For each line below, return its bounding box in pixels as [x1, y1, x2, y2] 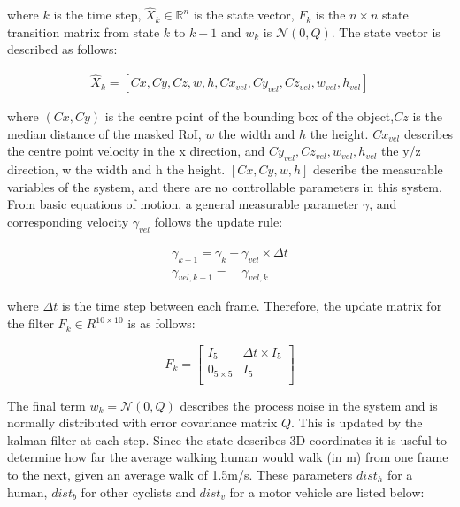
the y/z [381, 142, 421, 160]
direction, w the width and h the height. [7, 160, 226, 179]
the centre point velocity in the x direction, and [7, 142, 265, 160]
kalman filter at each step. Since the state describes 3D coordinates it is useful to [7, 430, 448, 449]
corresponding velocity [7, 212, 129, 231]
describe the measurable [312, 160, 443, 179]
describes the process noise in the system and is [180, 396, 438, 414]
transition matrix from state [7, 22, 160, 41]
